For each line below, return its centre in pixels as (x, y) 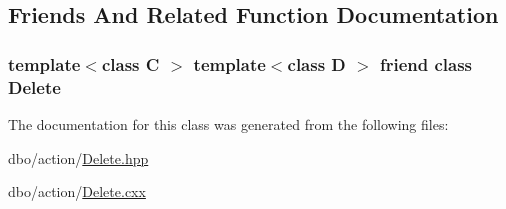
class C (130, 63)
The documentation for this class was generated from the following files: (228, 123)
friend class (426, 63)
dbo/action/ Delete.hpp (78, 157)
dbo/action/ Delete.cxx (77, 191)
